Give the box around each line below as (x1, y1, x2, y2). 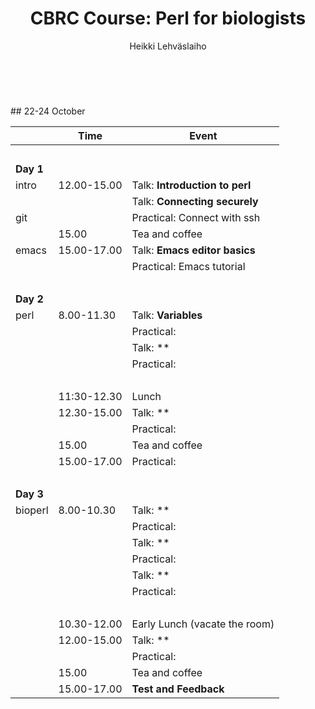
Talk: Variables (131, 308, 203, 322)
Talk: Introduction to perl (131, 178, 252, 192)
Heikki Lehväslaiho (129, 40, 207, 52)
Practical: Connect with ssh (131, 210, 261, 224)
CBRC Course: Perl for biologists (29, 7, 307, 30)
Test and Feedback (131, 682, 225, 696)
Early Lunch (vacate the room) (131, 617, 275, 631)
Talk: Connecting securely (131, 194, 259, 208)
